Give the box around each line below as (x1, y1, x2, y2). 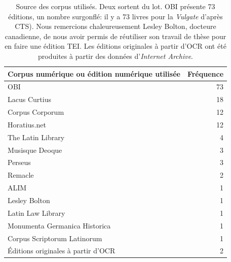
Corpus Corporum (8, 107, 64, 117)
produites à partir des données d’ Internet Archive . (38, 50, 194, 61)
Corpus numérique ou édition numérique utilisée (8, 68, 180, 79)
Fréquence (187, 68, 224, 79)
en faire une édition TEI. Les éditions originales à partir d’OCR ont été (5, 41, 226, 51)
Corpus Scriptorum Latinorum (8, 233, 102, 243)
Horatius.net (8, 119, 46, 129)
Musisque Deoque (8, 144, 62, 155)
